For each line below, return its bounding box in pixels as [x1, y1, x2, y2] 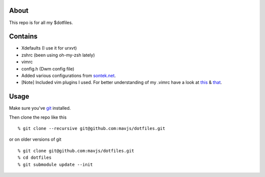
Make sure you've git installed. [9, 105, 71, 111]
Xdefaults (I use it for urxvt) [21, 45, 77, 51]
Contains [9, 32, 38, 41]
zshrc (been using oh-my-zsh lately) [21, 52, 95, 58]
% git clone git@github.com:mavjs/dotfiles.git [18, 148, 134, 153]
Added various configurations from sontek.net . [21, 73, 116, 78]
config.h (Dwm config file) [21, 66, 75, 72]
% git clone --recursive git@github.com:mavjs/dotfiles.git [18, 126, 165, 131]
